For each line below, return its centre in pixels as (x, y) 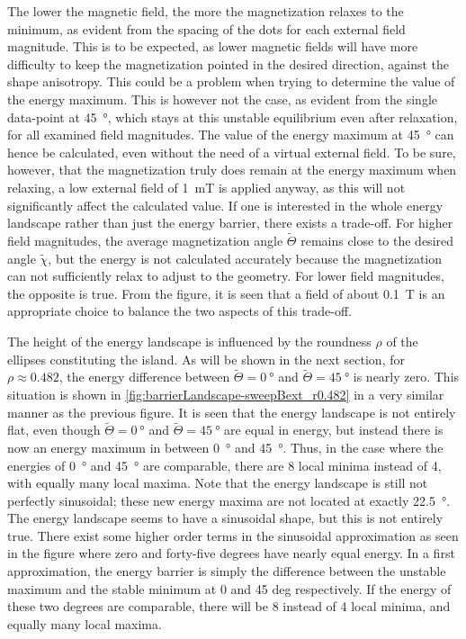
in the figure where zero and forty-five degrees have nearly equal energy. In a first (231, 553)
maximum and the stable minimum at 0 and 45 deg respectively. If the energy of (229, 588)
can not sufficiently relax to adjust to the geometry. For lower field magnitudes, (226, 276)
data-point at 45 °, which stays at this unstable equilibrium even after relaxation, (233, 117)
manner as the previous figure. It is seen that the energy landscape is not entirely (232, 412)
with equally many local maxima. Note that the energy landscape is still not (218, 483)
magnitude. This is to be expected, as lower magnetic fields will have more (213, 46)
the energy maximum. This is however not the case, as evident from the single (222, 99)
